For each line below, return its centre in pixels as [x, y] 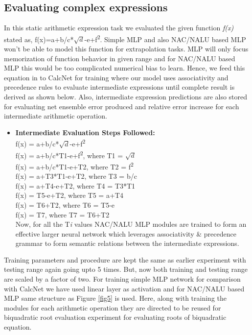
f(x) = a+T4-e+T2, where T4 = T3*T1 [75, 185]
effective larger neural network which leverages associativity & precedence [126, 233]
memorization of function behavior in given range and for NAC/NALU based [120, 58]
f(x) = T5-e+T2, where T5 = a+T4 [69, 195]
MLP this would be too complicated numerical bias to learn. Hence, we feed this [125, 68]
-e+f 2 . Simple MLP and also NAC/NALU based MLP [165, 38]
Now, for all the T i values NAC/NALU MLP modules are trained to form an [131, 224]
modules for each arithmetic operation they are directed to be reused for [113, 307]
